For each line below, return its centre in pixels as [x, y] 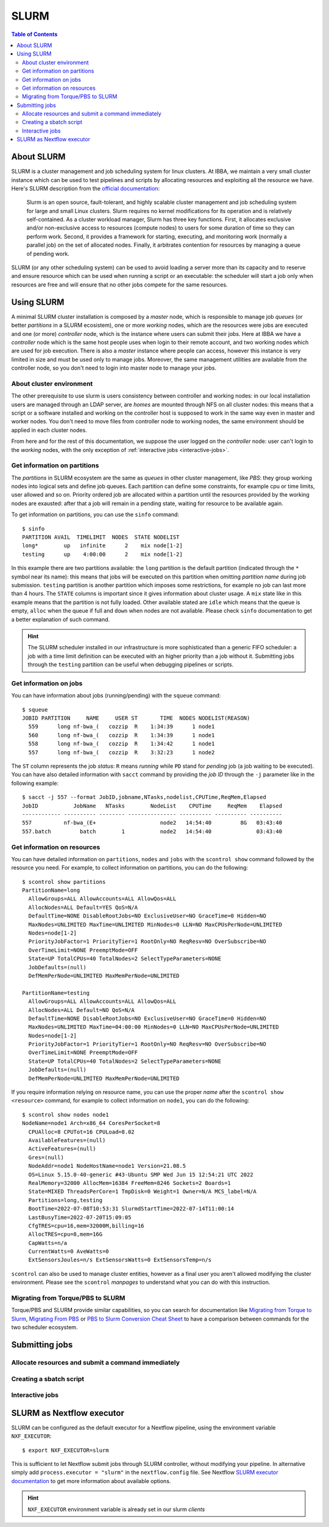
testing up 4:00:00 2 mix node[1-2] [102, 554]
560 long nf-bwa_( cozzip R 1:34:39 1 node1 [122, 735]
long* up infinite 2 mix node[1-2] [102, 546]
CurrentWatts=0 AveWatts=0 [69, 1252]
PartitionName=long [51, 891]
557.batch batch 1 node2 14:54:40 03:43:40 [152, 831]
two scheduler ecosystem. [44, 1327]
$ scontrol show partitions [64, 882]
